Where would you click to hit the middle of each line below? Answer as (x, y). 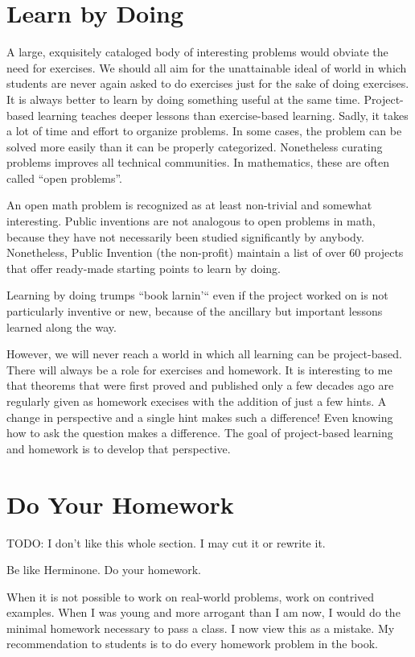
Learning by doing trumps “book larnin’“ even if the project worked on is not (197, 295)
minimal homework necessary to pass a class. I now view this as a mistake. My (201, 628)
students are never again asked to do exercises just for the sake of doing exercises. (208, 83)
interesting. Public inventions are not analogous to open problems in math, (191, 221)
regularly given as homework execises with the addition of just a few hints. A (197, 401)
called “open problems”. (65, 178)
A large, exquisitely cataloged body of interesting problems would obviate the (197, 52)
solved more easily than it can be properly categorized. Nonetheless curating (195, 146)
